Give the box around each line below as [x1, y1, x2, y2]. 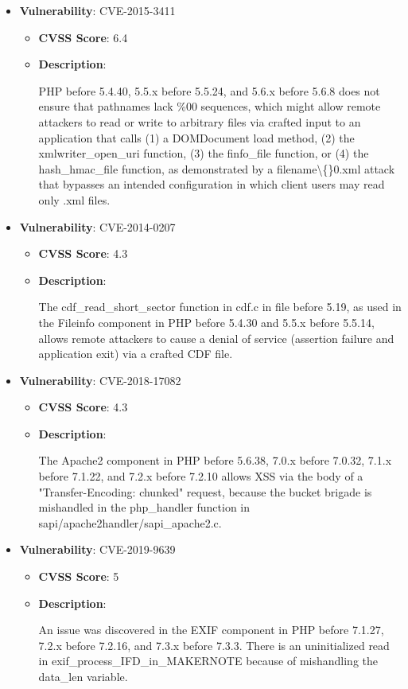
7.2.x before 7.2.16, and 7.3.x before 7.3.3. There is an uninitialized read [38, 636, 390, 653]
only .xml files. [38, 191, 111, 208]
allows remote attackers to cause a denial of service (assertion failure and [38, 329, 394, 346]
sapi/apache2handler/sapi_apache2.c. [38, 514, 222, 531]
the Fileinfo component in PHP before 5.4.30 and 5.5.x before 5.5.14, [38, 313, 375, 330]
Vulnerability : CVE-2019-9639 [19, 541, 176, 558]
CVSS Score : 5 [38, 568, 119, 585]
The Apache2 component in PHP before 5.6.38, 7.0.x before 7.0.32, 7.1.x [38, 452, 392, 469]
